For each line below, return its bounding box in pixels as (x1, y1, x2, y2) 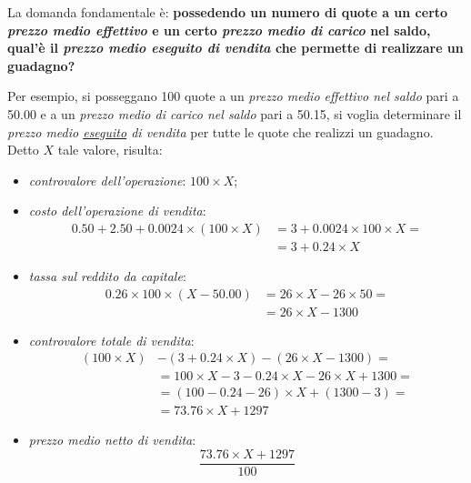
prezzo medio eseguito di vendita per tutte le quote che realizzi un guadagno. (7, 122, 434, 141)
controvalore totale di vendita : (28, 330, 195, 349)
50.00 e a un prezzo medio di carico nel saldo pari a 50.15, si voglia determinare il (7, 104, 462, 123)
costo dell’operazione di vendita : (28, 201, 206, 220)
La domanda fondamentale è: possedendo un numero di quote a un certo (7, 3, 448, 21)
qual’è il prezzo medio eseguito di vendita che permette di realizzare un (7, 38, 464, 57)
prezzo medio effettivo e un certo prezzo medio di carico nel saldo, (7, 20, 431, 39)
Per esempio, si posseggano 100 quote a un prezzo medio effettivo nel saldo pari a (7, 86, 459, 106)
